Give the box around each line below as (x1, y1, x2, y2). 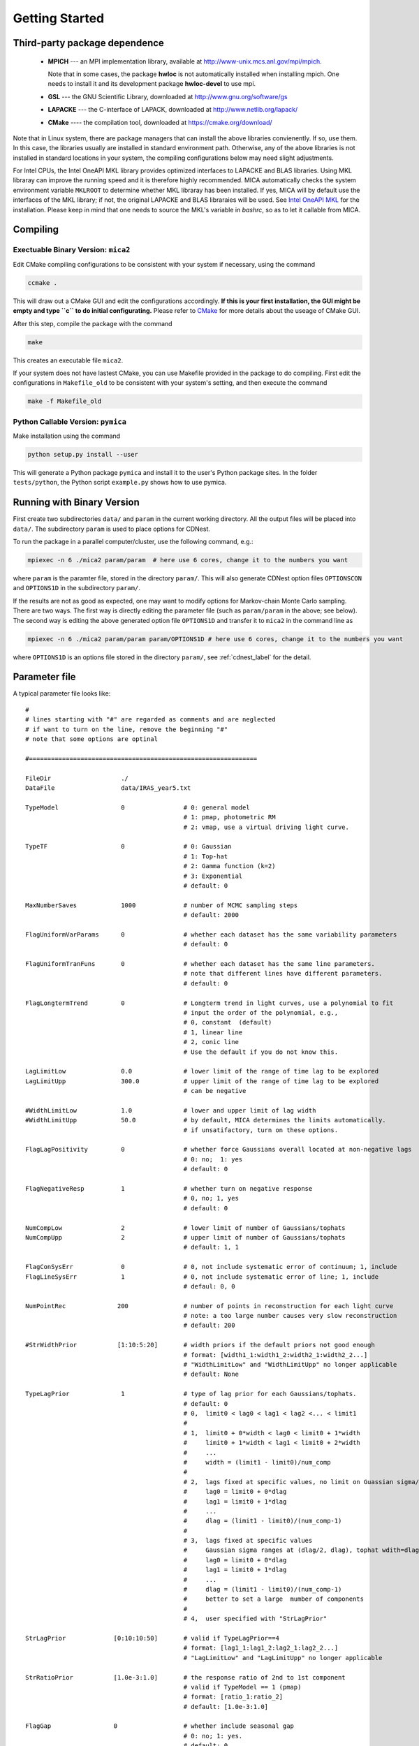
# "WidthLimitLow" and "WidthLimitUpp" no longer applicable (183, 1360, 397, 1369)
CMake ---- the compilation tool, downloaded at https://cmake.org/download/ (47, 118, 272, 126)
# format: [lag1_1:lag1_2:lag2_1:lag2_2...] (183, 1644, 339, 1652)
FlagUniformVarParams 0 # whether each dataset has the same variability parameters (25, 930, 397, 939)
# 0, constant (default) (183, 1018, 272, 1027)
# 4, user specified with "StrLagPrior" (183, 1615, 328, 1623)
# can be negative (183, 1087, 247, 1095)
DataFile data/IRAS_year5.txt (25, 784, 191, 792)
